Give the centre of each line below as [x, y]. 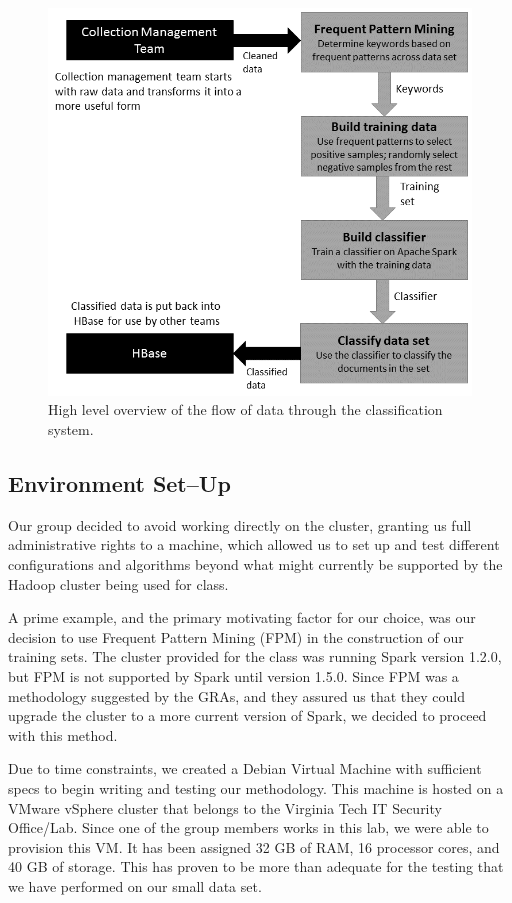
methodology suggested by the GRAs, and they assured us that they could [236, 695]
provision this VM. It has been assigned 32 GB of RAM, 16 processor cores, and [254, 846]
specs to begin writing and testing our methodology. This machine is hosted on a [256, 787]
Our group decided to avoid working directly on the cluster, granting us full [240, 524]
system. [71, 428]
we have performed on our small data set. [135, 885]
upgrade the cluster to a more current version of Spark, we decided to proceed [247, 715]
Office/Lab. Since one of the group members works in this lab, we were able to [248, 827]
